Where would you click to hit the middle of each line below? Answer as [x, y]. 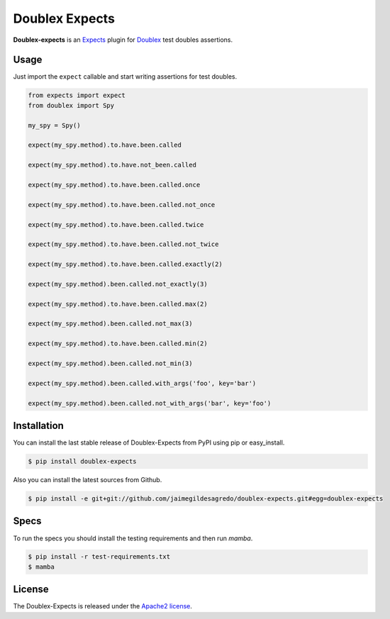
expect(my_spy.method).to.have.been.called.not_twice [123, 244]
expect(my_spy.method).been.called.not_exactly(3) [118, 284]
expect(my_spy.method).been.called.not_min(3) [110, 363]
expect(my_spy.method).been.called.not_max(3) [110, 324]
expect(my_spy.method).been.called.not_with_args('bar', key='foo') [150, 403]
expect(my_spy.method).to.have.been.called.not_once [122, 205]
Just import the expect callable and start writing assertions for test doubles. [125, 77]
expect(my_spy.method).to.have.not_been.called [112, 165]
